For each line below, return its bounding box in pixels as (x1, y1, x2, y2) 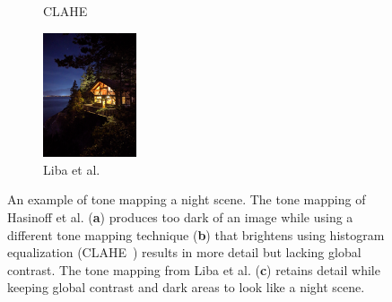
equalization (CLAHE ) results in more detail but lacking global (7, 243, 362, 262)
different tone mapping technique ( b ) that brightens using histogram (7, 225, 385, 244)
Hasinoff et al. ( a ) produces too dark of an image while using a (7, 208, 353, 227)
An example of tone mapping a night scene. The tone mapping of (7, 190, 366, 209)
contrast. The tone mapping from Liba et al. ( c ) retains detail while (7, 260, 380, 279)
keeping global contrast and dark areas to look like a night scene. (7, 278, 365, 297)
